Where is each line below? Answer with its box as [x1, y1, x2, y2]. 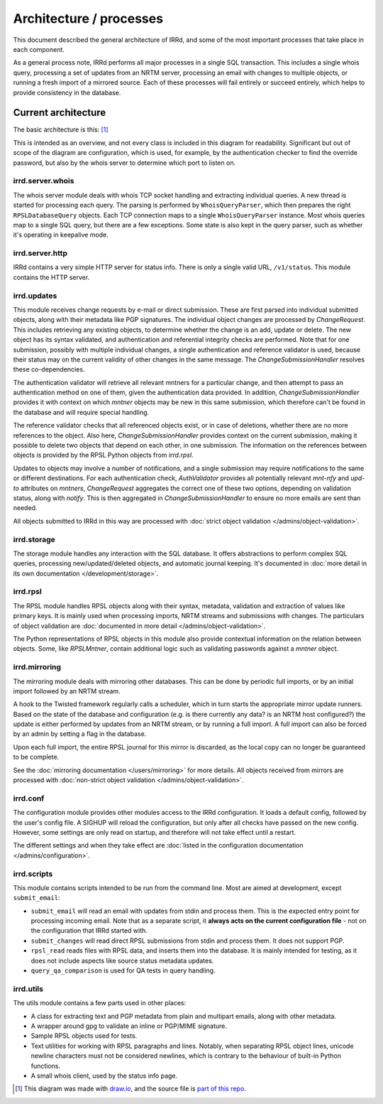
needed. [13, 504, 38, 512]
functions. [30, 1061, 60, 1070]
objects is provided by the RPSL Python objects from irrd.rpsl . [13, 451, 194, 460]
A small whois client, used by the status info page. [30, 1071, 178, 1080]
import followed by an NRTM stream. [13, 686, 121, 696]
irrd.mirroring [13, 662, 62, 672]
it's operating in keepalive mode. [13, 231, 109, 239]
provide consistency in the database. [13, 88, 121, 97]
